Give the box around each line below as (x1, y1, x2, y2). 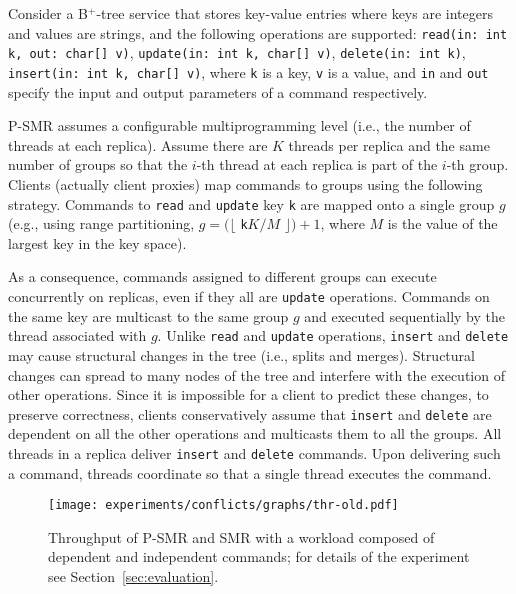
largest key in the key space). (8, 232, 187, 253)
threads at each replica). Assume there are (8, 134, 268, 155)
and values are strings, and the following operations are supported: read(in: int (8, 22, 508, 43)
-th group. (446, 154, 509, 175)
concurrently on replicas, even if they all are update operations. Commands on (8, 286, 490, 307)
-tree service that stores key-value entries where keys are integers (96, 3, 493, 23)
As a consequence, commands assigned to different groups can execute (8, 266, 437, 287)
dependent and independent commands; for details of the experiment (48, 546, 470, 567)
